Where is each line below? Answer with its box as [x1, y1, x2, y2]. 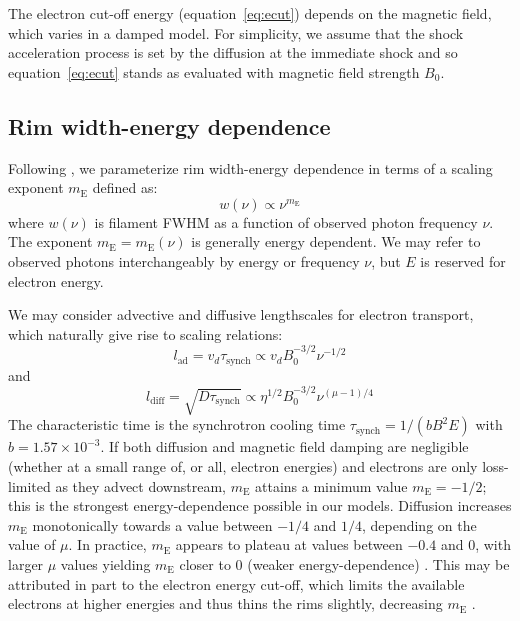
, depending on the [361, 514, 477, 535]
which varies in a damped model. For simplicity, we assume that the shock [8, 22, 464, 43]
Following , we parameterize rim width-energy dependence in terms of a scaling [8, 157, 493, 178]
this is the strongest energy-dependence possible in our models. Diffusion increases [8, 495, 512, 516]
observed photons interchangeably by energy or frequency [8, 250, 360, 271]
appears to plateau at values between [175, 534, 403, 555]
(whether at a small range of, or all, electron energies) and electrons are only [8, 455, 478, 476]
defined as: [92, 177, 158, 198]
